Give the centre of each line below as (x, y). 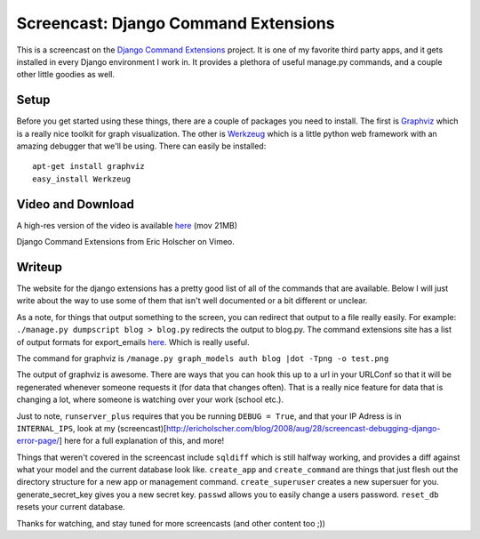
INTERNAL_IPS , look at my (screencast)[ (92, 428)
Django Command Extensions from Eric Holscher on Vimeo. (126, 242)
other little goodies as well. (66, 75)
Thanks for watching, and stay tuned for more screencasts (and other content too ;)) (171, 523)
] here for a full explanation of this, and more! (142, 441)
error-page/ (38, 441)
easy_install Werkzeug (82, 179)
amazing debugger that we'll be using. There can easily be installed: (141, 146)
